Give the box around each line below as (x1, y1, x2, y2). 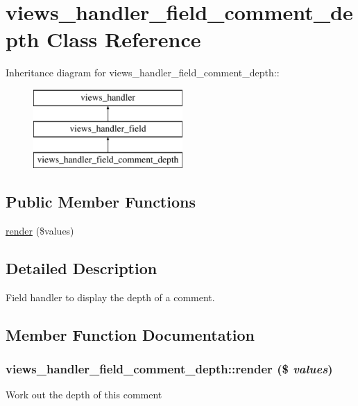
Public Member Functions (6, 191, 196, 212)
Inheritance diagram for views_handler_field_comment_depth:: (6, 65, 280, 80)
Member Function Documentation (6, 323, 255, 345)
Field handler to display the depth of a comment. (6, 289, 215, 304)
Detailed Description (6, 257, 157, 279)
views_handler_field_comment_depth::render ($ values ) (6, 360, 333, 378)
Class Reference (46, 25, 201, 53)
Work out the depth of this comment (6, 387, 162, 402)
